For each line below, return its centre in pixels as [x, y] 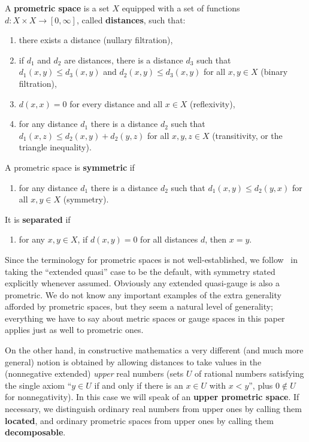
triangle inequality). [55, 147]
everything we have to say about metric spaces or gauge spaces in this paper [145, 318]
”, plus [261, 385]
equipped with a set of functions [181, 8]
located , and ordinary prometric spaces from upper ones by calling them [139, 420]
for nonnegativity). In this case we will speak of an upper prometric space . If [152, 397]
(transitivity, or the [247, 135]
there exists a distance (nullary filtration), [96, 40]
